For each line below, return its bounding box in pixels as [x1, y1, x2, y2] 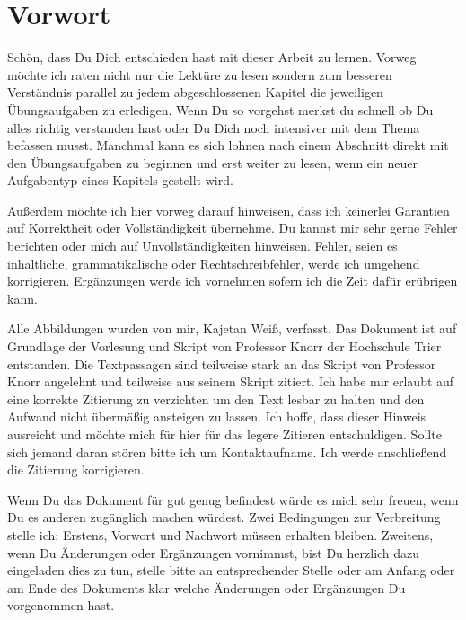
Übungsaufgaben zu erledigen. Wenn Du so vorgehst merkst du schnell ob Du [7, 100, 434, 119]
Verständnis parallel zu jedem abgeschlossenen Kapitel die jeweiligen [7, 83, 383, 102]
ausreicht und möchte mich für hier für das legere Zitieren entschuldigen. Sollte [7, 425, 442, 443]
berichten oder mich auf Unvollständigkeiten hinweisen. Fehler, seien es [7, 236, 398, 255]
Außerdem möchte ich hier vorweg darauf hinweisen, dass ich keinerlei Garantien [7, 200, 450, 219]
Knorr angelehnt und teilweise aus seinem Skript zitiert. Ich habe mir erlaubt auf [7, 372, 454, 391]
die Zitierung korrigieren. [7, 460, 145, 479]
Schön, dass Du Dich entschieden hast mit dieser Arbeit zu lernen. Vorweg [7, 48, 417, 66]
